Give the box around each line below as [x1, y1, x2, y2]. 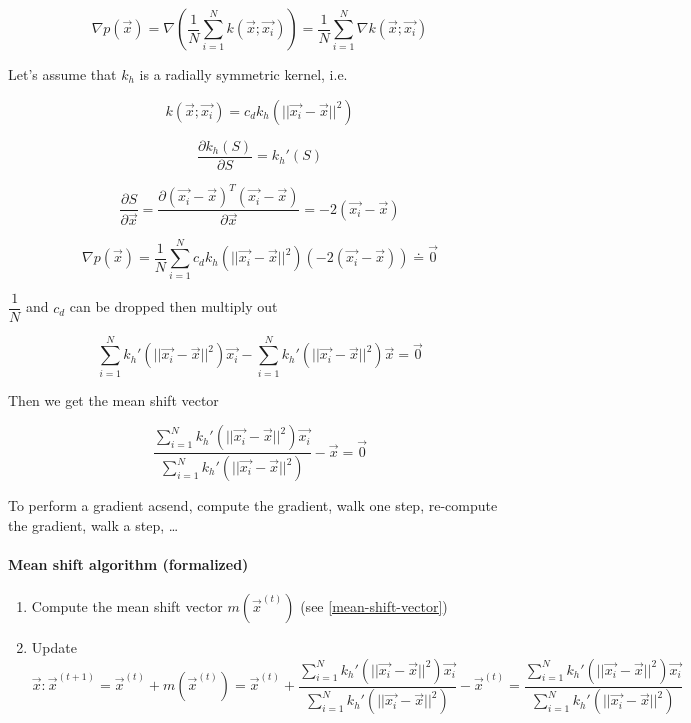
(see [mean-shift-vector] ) [300, 596, 448, 617]
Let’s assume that [8, 64, 117, 84]
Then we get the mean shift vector [8, 389, 219, 410]
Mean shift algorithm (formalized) [8, 553, 249, 574]
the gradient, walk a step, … [8, 514, 179, 535]
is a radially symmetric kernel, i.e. [139, 64, 348, 84]
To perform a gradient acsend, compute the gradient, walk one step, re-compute [8, 495, 498, 516]
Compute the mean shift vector [31, 596, 223, 617]
